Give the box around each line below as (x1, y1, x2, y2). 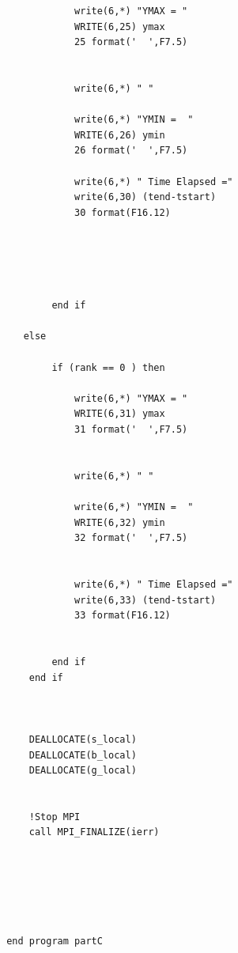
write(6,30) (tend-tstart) (74, 191, 217, 203)
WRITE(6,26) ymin (74, 129, 165, 141)
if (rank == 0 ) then (51, 361, 165, 373)
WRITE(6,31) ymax (74, 408, 165, 420)
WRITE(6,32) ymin (74, 516, 165, 528)
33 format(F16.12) (74, 610, 171, 622)
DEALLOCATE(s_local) (28, 733, 137, 745)
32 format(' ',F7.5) (74, 532, 188, 544)
